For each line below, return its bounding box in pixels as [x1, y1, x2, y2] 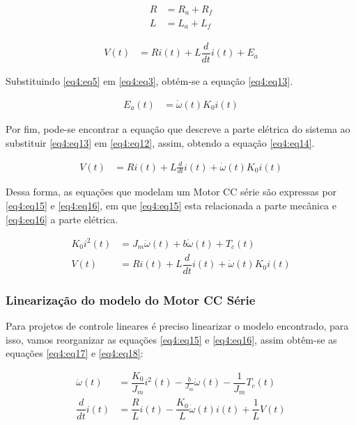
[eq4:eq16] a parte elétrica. [6, 211, 118, 226]
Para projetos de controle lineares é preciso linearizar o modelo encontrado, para [6, 319, 349, 333]
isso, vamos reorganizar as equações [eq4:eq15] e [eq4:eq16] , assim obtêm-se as [6, 332, 337, 346]
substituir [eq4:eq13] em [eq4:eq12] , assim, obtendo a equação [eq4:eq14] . [6, 135, 315, 150]
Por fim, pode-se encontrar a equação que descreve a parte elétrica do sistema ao [6, 121, 350, 136]
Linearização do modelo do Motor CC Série [6, 291, 256, 308]
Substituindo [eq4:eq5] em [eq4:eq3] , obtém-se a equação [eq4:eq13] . [6, 74, 293, 88]
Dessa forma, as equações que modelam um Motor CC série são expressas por [6, 184, 337, 199]
